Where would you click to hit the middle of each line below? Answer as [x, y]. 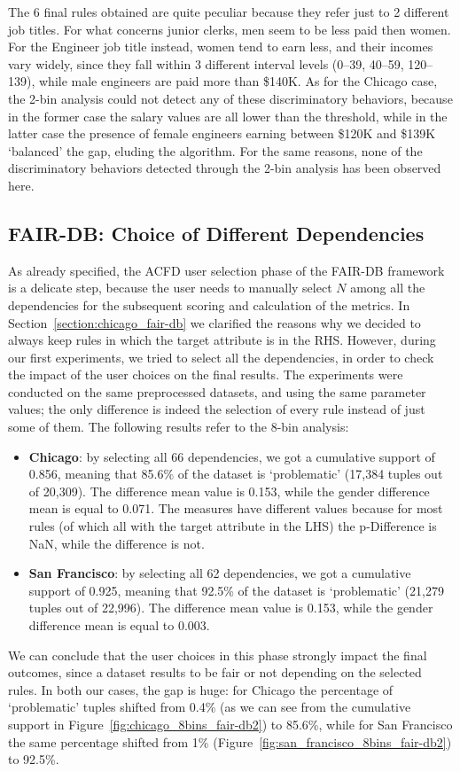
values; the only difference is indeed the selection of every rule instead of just [217, 409]
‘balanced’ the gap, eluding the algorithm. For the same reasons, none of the [215, 150]
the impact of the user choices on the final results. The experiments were [206, 374]
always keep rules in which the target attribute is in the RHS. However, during [222, 340]
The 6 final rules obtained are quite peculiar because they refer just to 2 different [229, 12]
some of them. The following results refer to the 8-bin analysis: [179, 427]
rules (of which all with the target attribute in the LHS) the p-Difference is [233, 526]
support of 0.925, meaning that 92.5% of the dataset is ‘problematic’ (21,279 [236, 590]
